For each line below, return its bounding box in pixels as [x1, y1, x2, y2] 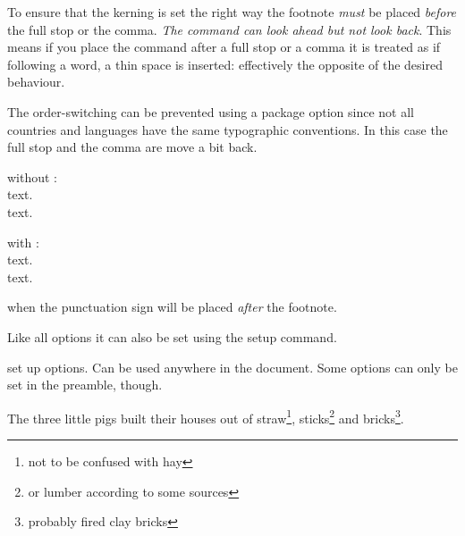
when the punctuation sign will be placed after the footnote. [7, 297, 337, 316]
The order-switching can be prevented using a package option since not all [7, 102, 414, 121]
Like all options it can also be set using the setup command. [7, 327, 337, 346]
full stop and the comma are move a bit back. [7, 138, 258, 156]
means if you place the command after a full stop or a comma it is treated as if [7, 38, 441, 56]
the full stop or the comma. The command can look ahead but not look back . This [7, 20, 452, 38]
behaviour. [7, 72, 65, 91]
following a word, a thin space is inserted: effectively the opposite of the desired [7, 54, 443, 73]
